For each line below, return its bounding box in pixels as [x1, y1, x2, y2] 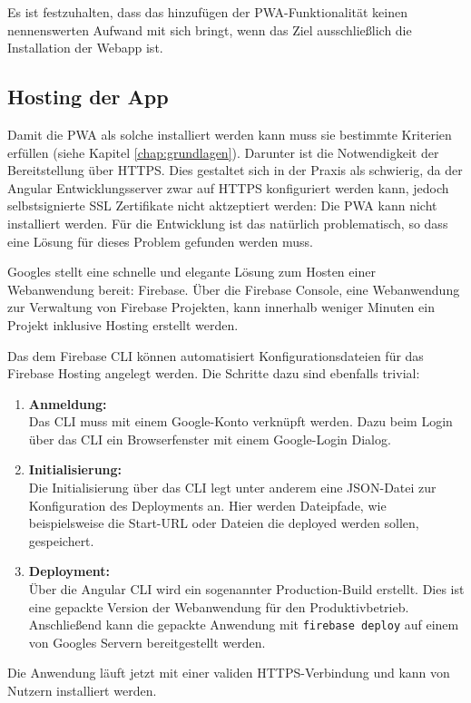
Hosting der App [7, 83, 169, 111]
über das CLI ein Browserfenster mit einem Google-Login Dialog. [28, 429, 391, 448]
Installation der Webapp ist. [7, 38, 163, 57]
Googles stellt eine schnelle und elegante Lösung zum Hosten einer [7, 262, 376, 281]
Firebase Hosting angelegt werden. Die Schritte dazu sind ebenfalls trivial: [7, 364, 420, 383]
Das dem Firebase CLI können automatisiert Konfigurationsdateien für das [7, 346, 424, 365]
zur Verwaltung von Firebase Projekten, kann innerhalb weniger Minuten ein [7, 298, 435, 317]
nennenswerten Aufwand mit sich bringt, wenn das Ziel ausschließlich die [7, 20, 412, 39]
